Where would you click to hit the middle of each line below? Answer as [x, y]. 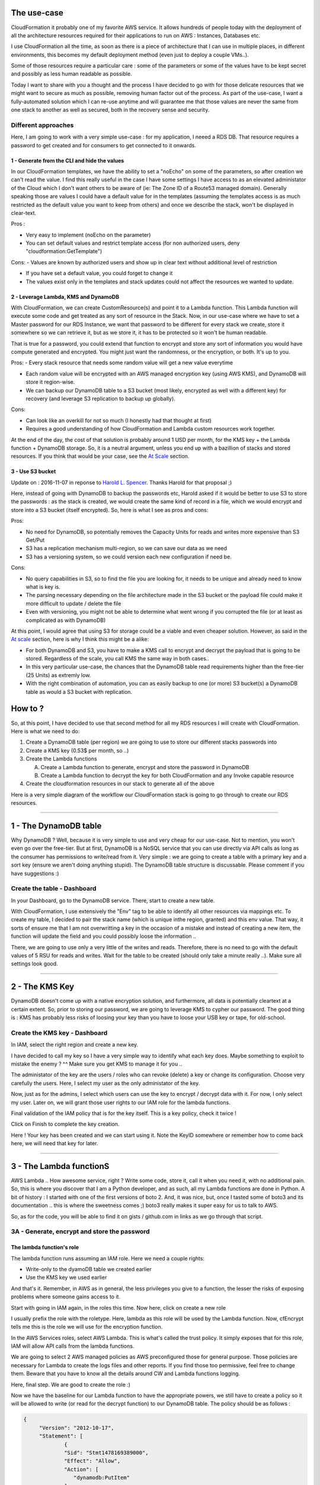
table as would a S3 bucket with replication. [79, 691]
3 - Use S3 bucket [33, 472]
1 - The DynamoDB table [56, 826]
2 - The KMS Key [43, 987]
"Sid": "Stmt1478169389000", [106, 1453]
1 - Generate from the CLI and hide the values [68, 160]
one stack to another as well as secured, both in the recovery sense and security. [110, 110]
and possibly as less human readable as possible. [72, 74]
